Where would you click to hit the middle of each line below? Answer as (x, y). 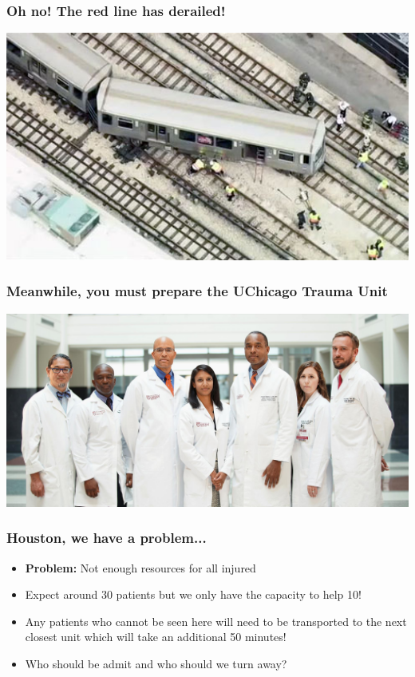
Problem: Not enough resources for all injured (140, 567)
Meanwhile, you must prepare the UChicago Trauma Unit (197, 291)
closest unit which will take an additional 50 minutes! (156, 637)
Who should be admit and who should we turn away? (156, 663)
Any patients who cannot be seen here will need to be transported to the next (216, 621)
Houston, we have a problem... (107, 538)
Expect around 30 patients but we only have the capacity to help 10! (193, 594)
